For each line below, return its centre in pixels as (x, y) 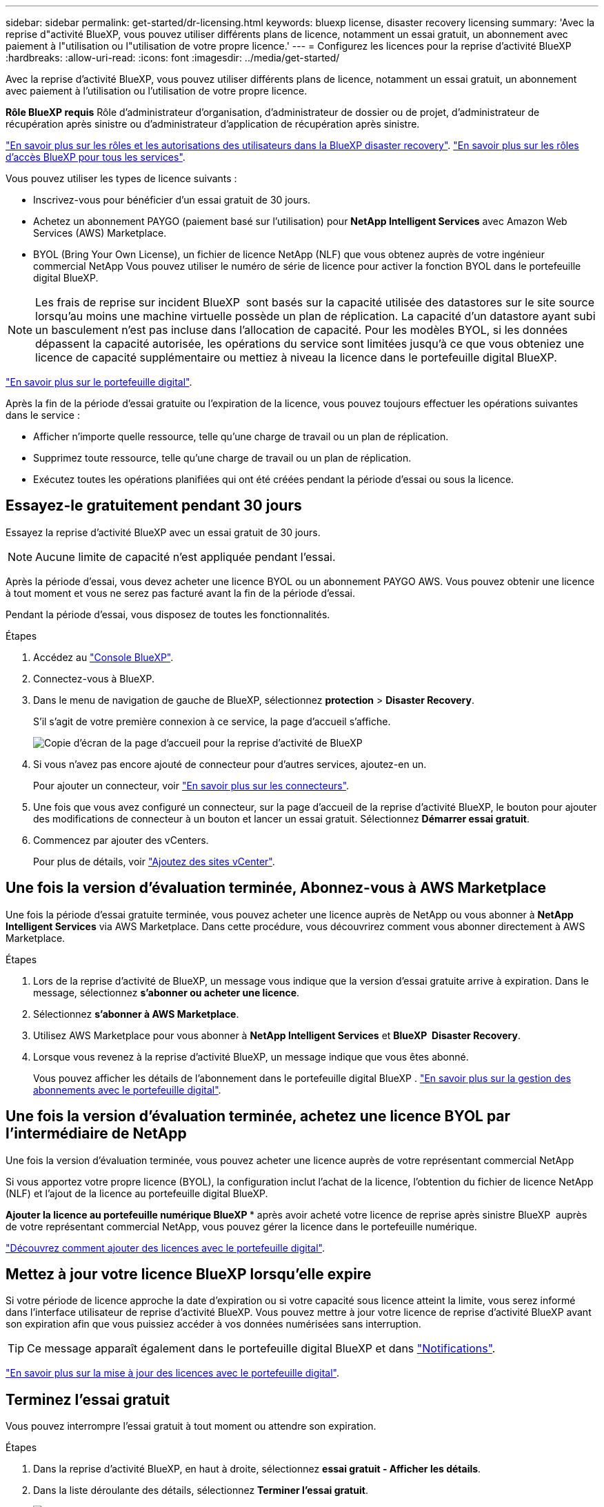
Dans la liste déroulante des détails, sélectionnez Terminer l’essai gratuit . (201, 1490)
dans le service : (43, 415)
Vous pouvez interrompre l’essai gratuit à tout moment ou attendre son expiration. (191, 1426)
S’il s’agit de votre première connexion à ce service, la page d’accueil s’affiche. (212, 721)
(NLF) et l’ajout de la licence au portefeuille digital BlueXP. (137, 1193)
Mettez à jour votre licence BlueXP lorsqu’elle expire (189, 1274)
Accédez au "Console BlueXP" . (103, 657)
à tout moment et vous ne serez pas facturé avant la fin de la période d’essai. (180, 593)
